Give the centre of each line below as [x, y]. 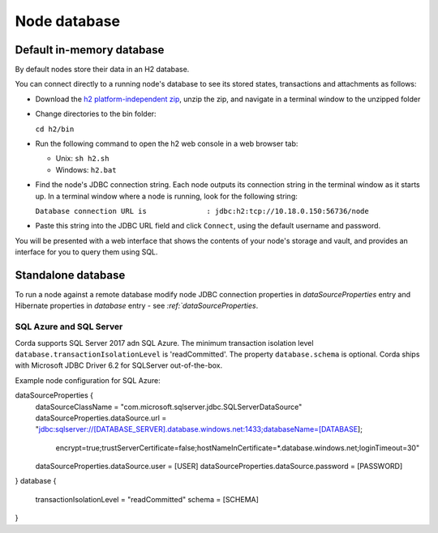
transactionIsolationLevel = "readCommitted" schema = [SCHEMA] [147, 499]
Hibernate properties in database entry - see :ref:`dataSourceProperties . [137, 306]
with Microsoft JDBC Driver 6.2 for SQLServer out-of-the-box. [119, 365]
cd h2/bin [55, 129]
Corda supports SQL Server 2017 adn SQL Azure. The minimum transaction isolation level [164, 343]
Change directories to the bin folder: [96, 114]
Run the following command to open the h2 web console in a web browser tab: [167, 144]
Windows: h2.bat [86, 169]
